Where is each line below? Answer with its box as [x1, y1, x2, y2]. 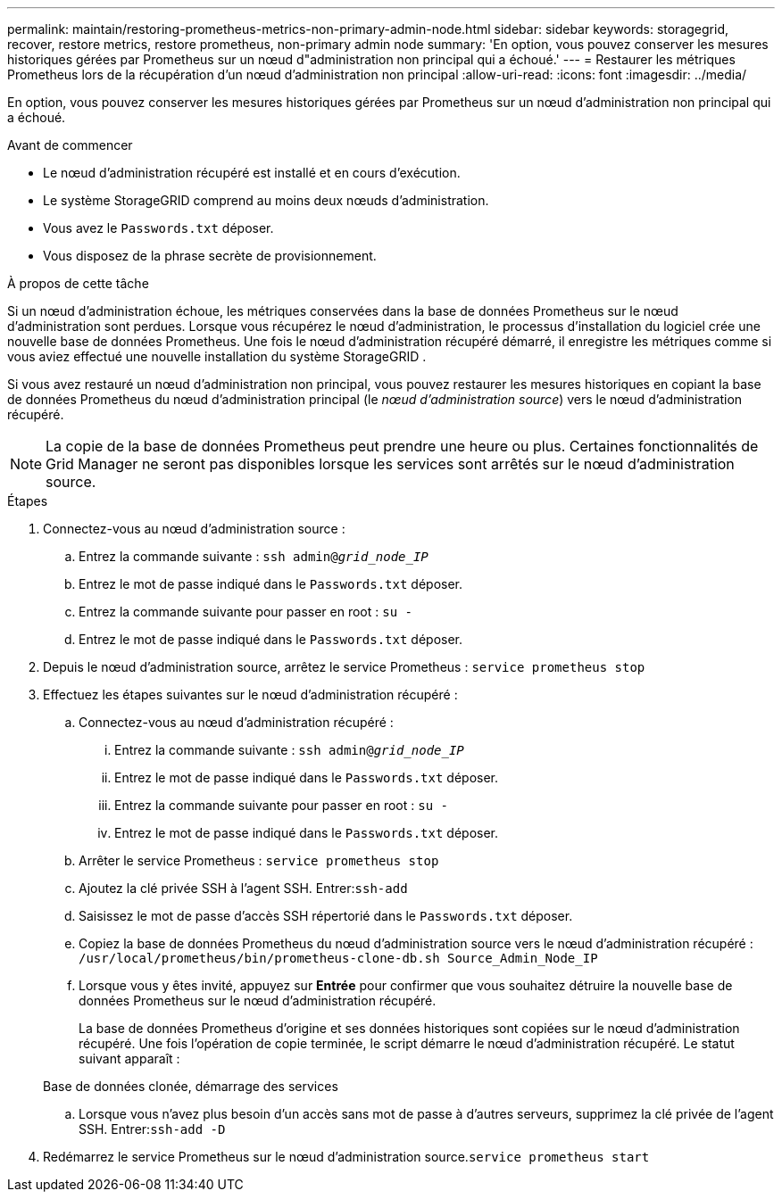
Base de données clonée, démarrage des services [43, 1079, 338, 1094]
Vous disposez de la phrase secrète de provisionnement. [43, 248, 377, 263]
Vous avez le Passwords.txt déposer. [43, 220, 274, 236]
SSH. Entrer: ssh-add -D [79, 1121, 226, 1137]
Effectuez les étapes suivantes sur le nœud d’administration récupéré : [43, 687, 458, 702]
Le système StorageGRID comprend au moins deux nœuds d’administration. [43, 193, 489, 208]
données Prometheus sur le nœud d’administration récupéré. [79, 993, 437, 1008]
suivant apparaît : [79, 1051, 180, 1066]
